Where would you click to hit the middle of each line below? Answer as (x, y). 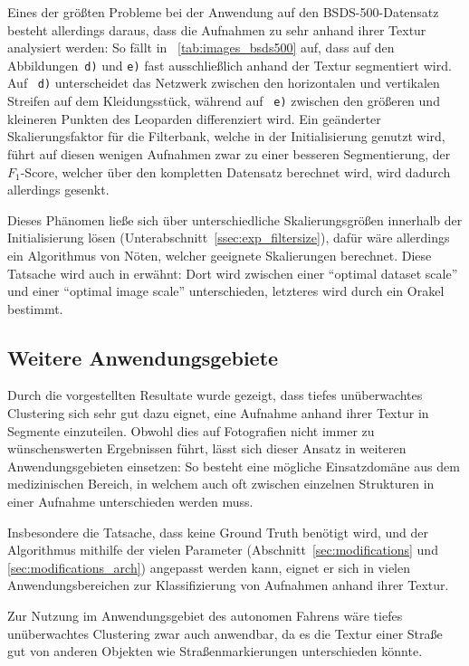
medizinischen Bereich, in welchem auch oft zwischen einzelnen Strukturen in (221, 484)
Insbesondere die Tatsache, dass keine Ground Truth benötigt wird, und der (218, 532)
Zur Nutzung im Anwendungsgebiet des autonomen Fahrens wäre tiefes (205, 616)
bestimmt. (35, 308)
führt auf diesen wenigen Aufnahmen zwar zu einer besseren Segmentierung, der (229, 153)
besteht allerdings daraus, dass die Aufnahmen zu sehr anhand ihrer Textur (217, 29)
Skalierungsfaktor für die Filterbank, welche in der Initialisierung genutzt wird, (226, 136)
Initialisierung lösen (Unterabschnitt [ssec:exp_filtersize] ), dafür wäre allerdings (229, 238)
